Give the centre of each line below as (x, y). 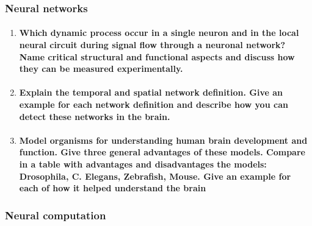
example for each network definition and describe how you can (154, 104)
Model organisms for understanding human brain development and (163, 140)
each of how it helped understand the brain (113, 188)
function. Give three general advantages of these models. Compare (162, 152)
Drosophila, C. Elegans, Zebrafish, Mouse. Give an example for (155, 176)
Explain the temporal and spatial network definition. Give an (151, 92)
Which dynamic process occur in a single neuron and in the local (159, 33)
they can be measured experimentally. (101, 69)
